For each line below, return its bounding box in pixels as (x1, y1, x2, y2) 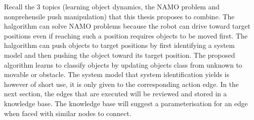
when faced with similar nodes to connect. (4, 108, 131, 118)
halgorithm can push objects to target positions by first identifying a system (4, 40, 235, 50)
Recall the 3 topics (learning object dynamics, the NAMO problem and (4, 1, 219, 11)
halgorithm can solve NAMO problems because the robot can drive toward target (4, 21, 251, 31)
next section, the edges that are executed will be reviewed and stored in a (4, 88, 227, 99)
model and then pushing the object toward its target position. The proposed (4, 49, 235, 60)
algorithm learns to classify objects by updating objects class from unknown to (4, 59, 243, 70)
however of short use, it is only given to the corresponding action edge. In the (4, 79, 239, 89)
